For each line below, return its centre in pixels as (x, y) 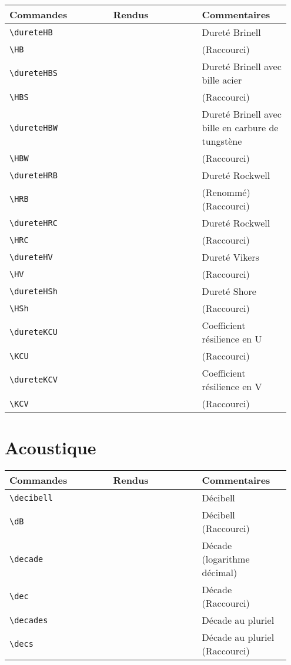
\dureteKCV (34, 380)
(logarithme (226, 559)
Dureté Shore (229, 291)
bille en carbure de (240, 127)
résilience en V (232, 386)
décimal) (220, 573)
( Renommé (224, 192)
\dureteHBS (34, 73)
